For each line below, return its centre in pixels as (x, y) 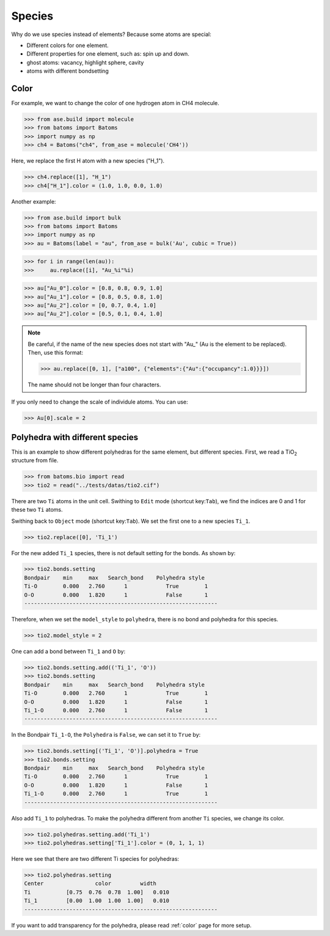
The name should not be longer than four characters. (94, 385)
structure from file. (35, 460)
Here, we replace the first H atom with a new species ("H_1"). (88, 161)
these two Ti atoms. (37, 510)
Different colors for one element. (68, 45)
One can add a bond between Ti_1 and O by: (68, 651)
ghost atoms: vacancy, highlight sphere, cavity (85, 62)
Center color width (90, 884)
